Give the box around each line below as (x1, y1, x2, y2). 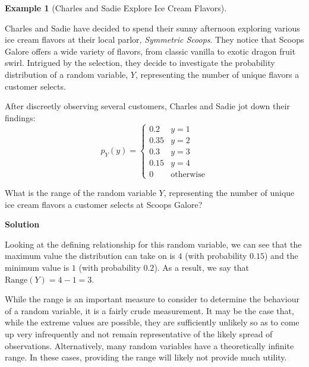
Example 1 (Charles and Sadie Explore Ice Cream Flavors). (5, 2, 227, 14)
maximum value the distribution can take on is (5, 249, 175, 262)
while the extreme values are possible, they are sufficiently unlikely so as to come (5, 316, 299, 328)
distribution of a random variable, (5, 68, 128, 80)
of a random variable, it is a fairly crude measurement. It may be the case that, (5, 304, 294, 317)
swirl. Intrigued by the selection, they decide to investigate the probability (5, 56, 275, 69)
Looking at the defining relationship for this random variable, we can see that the (5, 238, 302, 250)
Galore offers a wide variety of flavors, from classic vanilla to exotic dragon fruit (5, 45, 296, 57)
